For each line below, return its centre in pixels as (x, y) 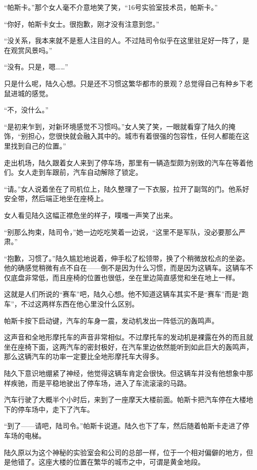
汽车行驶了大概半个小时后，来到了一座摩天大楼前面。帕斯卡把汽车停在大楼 (125, 399)
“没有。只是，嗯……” (36, 67)
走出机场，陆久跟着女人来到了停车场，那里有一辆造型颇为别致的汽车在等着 (125, 162)
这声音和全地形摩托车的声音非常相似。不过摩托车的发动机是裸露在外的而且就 (128, 337)
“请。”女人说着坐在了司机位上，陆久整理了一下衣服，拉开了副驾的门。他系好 (127, 188)
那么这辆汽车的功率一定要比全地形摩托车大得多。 (84, 356)
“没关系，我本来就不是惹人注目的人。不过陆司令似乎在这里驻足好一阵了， (123, 40)
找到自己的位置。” (38, 145)
